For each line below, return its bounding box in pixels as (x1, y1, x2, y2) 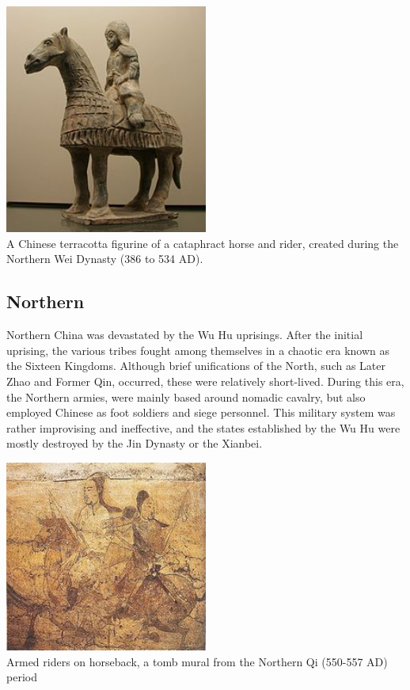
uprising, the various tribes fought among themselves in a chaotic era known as (6, 341, 389, 358)
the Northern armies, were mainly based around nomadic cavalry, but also (6, 388, 366, 405)
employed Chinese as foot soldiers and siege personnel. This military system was (6, 404, 396, 421)
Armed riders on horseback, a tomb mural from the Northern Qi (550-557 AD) (6, 653, 388, 669)
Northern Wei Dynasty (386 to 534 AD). (6, 250, 203, 267)
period (6, 669, 37, 685)
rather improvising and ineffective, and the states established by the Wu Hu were (6, 419, 401, 436)
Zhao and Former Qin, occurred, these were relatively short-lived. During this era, (6, 372, 404, 389)
